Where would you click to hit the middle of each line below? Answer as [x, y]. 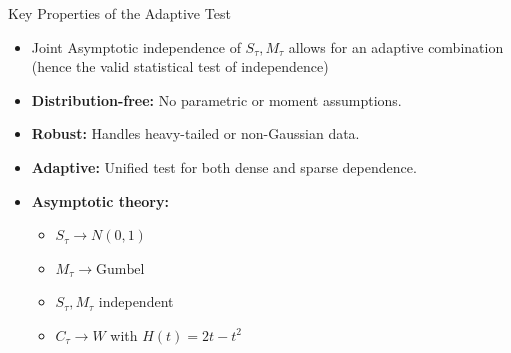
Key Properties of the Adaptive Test [119, 13]
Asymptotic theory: [100, 200]
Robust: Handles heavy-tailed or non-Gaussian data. [195, 133]
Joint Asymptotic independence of [136, 46]
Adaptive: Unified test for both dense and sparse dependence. [224, 166]
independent [136, 301]
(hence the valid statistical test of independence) [180, 66]
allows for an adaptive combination [396, 46]
